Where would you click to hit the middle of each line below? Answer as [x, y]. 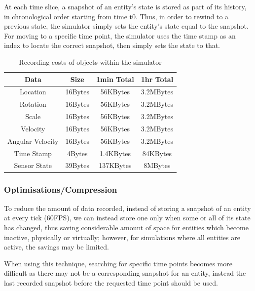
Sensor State [33, 165]
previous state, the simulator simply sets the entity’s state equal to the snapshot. [126, 26]
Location [33, 92]
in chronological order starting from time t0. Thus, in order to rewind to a [116, 16]
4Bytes [77, 153]
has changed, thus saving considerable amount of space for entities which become [126, 227]
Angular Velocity [33, 141]
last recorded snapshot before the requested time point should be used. [111, 282]
